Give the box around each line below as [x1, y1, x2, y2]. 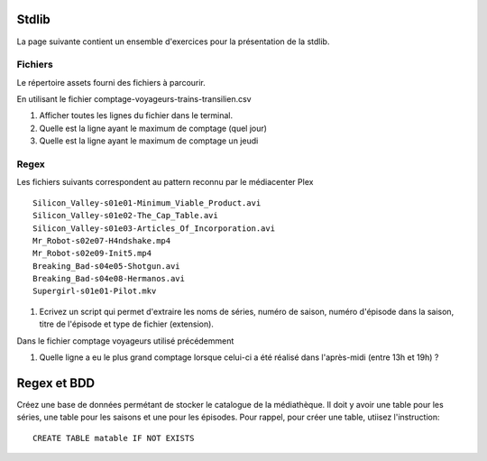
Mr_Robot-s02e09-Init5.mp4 [32, 248, 152, 259]
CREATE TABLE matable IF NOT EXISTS [32, 433, 195, 443]
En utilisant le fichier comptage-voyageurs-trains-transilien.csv [16, 94, 252, 105]
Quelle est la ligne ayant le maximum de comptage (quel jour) [39, 123, 268, 134]
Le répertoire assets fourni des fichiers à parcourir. [16, 77, 207, 88]
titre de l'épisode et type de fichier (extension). [39, 318, 214, 329]
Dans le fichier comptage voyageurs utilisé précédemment [16, 335, 234, 346]
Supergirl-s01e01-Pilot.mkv [32, 286, 157, 297]
